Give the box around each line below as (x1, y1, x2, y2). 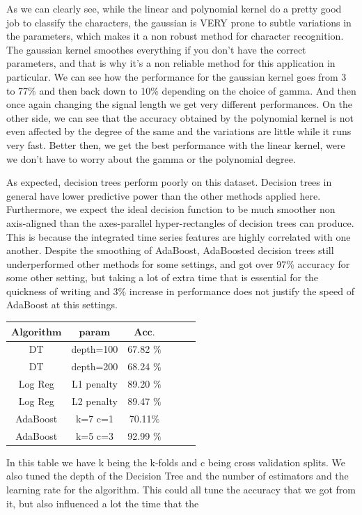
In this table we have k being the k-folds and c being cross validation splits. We (6, 454, 345, 469)
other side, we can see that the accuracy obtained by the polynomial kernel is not (6, 110, 354, 125)
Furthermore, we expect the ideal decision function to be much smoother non (6, 202, 336, 216)
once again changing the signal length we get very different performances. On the (6, 97, 352, 111)
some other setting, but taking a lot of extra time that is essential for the (6, 270, 319, 285)
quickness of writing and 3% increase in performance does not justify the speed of (6, 283, 354, 298)
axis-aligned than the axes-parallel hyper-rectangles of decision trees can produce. (6, 215, 354, 230)
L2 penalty (71, 393, 118, 408)
